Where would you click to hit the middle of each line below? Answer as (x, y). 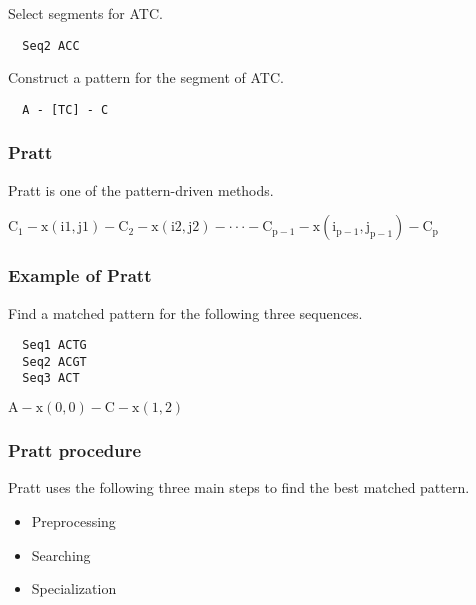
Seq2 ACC (51, 45)
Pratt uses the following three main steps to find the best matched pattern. (239, 487)
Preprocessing (73, 520)
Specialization (74, 588)
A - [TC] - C (65, 109)
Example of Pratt (80, 275)
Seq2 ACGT (54, 361)
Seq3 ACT (51, 378)
